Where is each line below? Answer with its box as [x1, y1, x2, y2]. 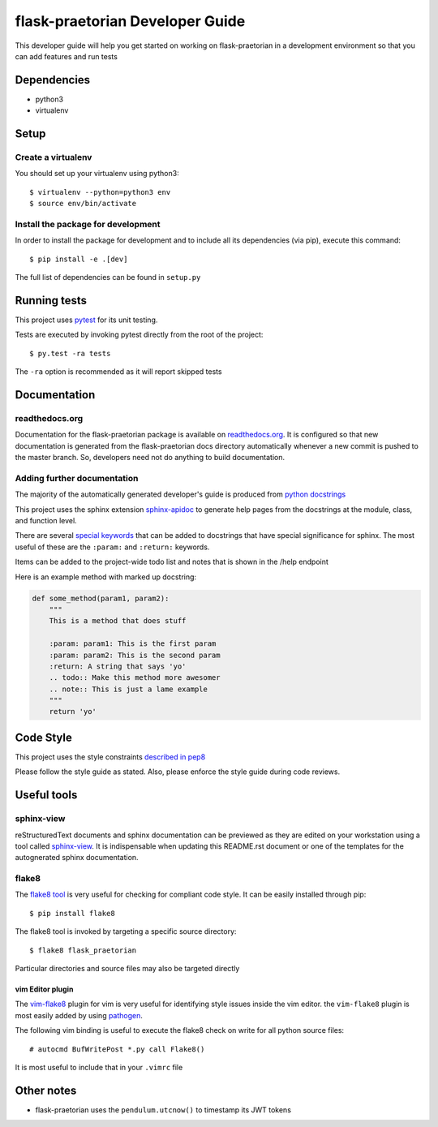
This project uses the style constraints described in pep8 [15, 751, 206, 762]
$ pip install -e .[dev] [29, 254, 128, 264]
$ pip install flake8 [29, 909, 115, 918]
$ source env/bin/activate [29, 199, 137, 209]
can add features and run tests [15, 51, 118, 61]
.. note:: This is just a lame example [49, 684, 208, 694]
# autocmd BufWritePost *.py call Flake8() [29, 1044, 205, 1054]
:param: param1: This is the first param [49, 639, 217, 648]
